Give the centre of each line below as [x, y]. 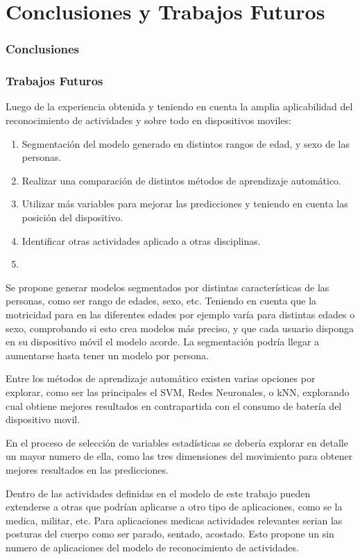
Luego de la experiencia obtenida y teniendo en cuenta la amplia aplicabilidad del [179, 106]
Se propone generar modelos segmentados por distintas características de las [168, 287]
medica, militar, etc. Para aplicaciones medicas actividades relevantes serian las [174, 520]
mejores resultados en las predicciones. [87, 469]
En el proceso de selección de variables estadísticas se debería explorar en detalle [177, 442]
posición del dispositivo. [72, 217]
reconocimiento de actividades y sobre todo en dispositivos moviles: [148, 120]
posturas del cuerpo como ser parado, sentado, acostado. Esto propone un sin [170, 534]
